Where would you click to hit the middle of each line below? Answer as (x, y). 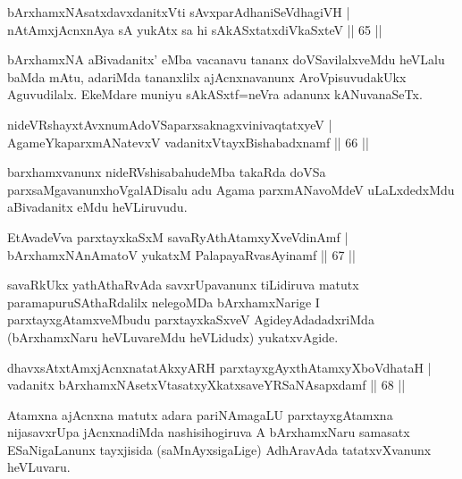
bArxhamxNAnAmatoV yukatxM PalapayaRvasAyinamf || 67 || (181, 254)
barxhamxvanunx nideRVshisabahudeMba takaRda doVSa (167, 172)
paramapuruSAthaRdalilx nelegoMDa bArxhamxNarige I (164, 302)
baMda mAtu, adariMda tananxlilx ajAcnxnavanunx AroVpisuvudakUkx (207, 76)
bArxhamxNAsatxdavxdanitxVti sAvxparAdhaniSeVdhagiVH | (179, 12)
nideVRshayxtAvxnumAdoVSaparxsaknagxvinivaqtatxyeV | (170, 124)
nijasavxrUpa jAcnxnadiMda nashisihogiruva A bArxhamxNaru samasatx (209, 432)
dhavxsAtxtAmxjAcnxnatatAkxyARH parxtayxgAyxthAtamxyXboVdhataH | (219, 367)
